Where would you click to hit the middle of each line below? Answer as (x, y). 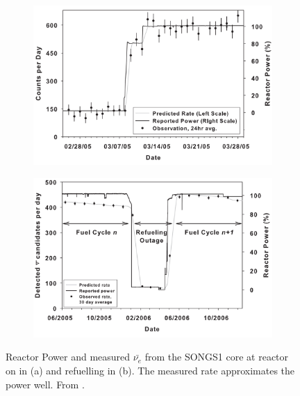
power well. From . (45, 384)
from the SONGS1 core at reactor (217, 357)
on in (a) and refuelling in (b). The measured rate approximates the (150, 370)
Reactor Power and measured (68, 357)
